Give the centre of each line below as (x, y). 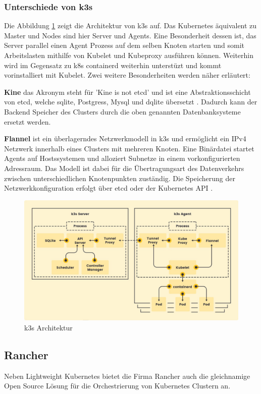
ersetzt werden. (28, 121)
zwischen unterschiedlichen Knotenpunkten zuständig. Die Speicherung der (120, 178)
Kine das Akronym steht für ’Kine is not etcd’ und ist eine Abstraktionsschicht (127, 92)
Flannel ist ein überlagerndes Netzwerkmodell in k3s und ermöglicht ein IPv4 (125, 138)
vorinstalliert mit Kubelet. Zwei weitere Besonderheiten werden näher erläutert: (127, 75)
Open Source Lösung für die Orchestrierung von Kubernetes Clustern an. (117, 386)
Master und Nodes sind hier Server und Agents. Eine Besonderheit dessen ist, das (130, 35)
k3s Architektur (48, 327)
